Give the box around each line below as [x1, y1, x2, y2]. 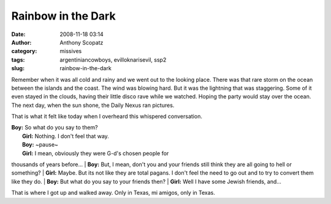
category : [11, 48, 37, 55]
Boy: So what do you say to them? [11, 124, 98, 131]
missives [59, 48, 82, 55]
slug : [11, 65, 25, 72]
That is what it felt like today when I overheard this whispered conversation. [11, 113, 202, 120]
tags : [11, 56, 25, 64]
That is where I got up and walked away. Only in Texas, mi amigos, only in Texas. [11, 189, 216, 197]
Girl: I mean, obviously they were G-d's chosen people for [22, 150, 169, 157]
